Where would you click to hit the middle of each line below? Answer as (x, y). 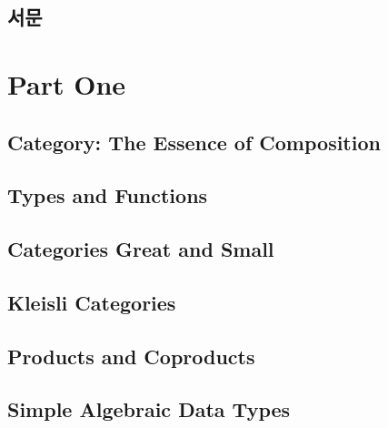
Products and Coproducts (131, 356)
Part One (67, 83)
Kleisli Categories (92, 302)
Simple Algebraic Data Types (149, 409)
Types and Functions (108, 195)
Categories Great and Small (141, 249)
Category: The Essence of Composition (194, 142)
